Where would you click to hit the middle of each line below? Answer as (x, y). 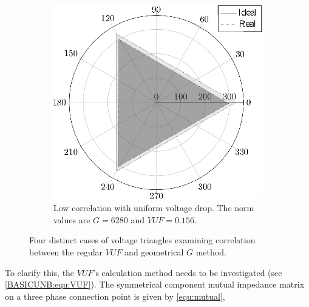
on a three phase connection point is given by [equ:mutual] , (115, 296)
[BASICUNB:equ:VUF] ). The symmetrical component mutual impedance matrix (155, 284)
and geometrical (154, 251)
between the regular (66, 251)
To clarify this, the (40, 272)
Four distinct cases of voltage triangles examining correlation (142, 240)
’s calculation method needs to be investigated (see (188, 272)
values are (72, 219)
